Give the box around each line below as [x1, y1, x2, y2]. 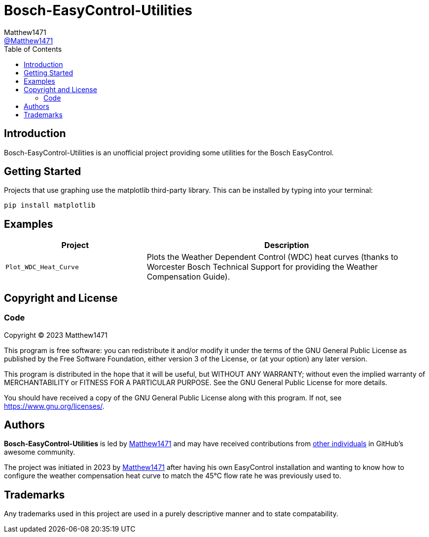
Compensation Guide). [146, 272, 230, 282]
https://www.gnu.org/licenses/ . [4, 401, 105, 410]
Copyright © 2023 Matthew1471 [4, 330, 107, 339]
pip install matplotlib [4, 201, 96, 210]
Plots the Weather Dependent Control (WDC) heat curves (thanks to [146, 252, 398, 262]
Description [264, 240, 309, 251]
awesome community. [4, 448, 75, 457]
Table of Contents [4, 44, 62, 53]
